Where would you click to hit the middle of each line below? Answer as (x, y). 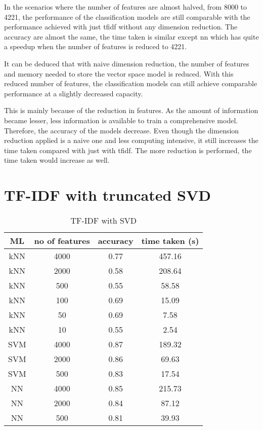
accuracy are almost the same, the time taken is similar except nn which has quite (131, 36)
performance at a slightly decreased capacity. (74, 93)
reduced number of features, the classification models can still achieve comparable (131, 83)
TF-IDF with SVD (104, 221)
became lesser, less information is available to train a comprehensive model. (121, 120)
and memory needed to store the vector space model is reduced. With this (119, 73)
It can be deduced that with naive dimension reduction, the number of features (127, 63)
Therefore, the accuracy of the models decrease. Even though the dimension (122, 130)
